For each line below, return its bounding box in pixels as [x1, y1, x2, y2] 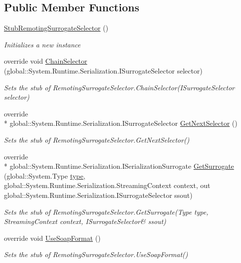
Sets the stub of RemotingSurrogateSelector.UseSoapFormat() [4, 249, 188, 260]
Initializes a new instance [4, 39, 80, 49]
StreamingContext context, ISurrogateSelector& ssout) [4, 216, 166, 226]
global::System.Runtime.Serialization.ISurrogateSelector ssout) [4, 189, 193, 200]
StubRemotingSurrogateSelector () [4, 23, 109, 33]
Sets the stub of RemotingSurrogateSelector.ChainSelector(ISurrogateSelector [4, 82, 235, 92]
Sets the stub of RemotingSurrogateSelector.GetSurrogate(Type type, [4, 206, 208, 217]
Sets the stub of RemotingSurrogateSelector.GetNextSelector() [4, 134, 190, 145]
